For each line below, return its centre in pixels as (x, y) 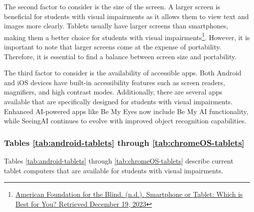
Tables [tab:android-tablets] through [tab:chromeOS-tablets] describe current (119, 161)
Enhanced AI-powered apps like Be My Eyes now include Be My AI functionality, (126, 111)
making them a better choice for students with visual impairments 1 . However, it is (127, 36)
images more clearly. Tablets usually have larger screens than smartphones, (116, 26)
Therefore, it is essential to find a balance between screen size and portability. (120, 56)
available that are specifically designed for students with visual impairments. (118, 101)
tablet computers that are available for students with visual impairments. (114, 170)
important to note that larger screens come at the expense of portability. (113, 47)
